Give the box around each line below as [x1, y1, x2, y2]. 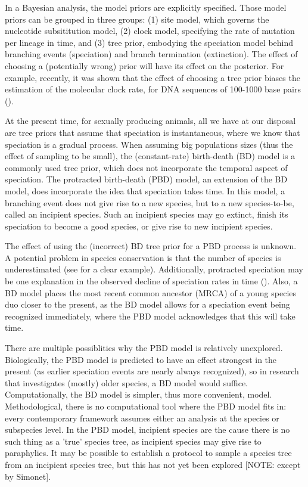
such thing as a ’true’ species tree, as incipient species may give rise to [5, 435, 262, 447]
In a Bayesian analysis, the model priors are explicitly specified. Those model [5, 1, 287, 13]
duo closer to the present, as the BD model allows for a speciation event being [5, 298, 290, 311]
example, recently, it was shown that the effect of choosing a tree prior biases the [5, 71, 300, 83]
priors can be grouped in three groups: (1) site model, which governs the [5, 13, 269, 25]
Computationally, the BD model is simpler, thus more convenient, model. [5, 388, 272, 401]
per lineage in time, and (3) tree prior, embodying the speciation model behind [5, 36, 294, 48]
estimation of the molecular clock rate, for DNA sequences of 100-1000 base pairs [5, 83, 301, 95]
